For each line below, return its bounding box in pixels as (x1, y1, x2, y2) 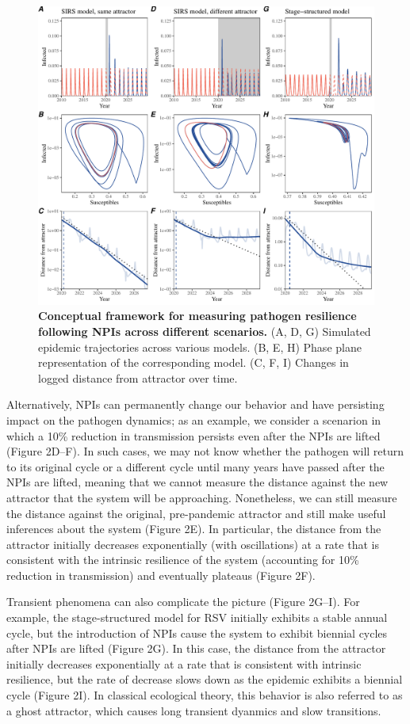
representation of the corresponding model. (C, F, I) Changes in (38, 354, 349, 371)
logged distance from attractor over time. (38, 369, 238, 386)
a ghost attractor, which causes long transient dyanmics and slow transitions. (6, 702, 381, 718)
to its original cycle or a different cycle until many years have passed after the (6, 458, 385, 474)
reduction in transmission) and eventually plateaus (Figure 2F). (6, 566, 316, 583)
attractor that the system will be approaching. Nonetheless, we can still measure (6, 489, 397, 505)
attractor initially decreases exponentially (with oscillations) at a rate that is (6, 535, 379, 552)
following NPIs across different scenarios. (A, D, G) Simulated (38, 322, 371, 339)
